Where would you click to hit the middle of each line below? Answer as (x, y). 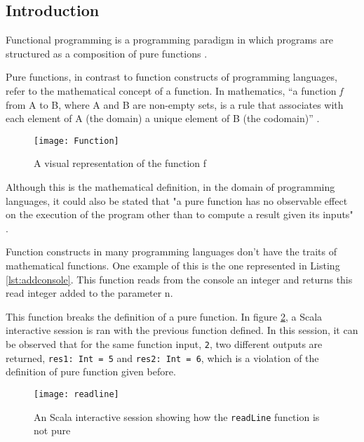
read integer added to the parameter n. (89, 293)
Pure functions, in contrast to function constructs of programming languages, (171, 77)
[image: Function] (76, 141)
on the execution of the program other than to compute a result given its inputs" (180, 214)
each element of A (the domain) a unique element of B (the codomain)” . (163, 118)
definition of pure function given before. (91, 371)
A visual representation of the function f (120, 163)
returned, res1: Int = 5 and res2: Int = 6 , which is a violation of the (162, 357)
